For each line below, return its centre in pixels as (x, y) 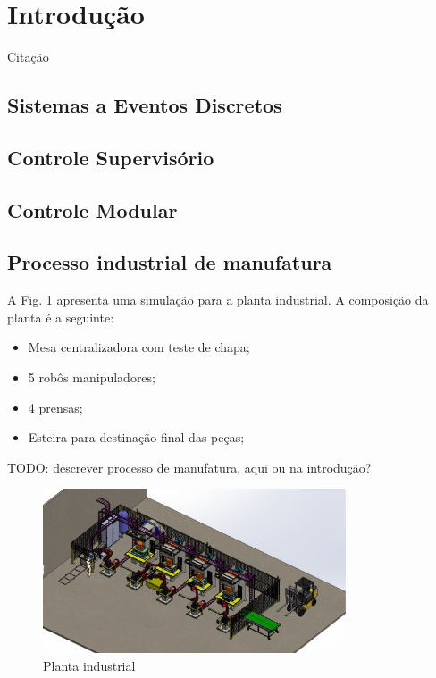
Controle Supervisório (111, 157)
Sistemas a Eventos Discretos (145, 105)
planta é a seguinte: (61, 317)
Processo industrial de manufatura (170, 262)
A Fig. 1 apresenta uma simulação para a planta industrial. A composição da (218, 300)
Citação (28, 57)
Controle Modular (92, 209)
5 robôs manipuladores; (92, 377)
